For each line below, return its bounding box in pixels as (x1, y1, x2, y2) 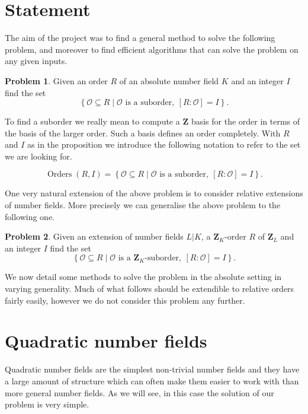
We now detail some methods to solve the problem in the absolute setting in (5, 270, 282, 283)
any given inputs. (5, 55, 68, 67)
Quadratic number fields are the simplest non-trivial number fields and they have (5, 363, 300, 375)
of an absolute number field (119, 74, 219, 87)
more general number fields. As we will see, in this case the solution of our (5, 386, 274, 399)
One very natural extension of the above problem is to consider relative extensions (5, 187, 303, 199)
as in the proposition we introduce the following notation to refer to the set (27, 138, 301, 151)
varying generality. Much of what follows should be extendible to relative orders (5, 282, 294, 295)
